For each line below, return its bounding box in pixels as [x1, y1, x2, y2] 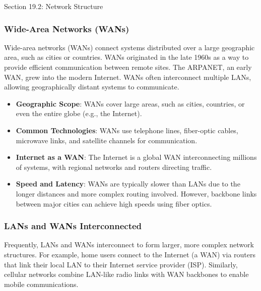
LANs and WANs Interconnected [4, 220, 142, 232]
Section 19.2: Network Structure [4, 1, 103, 11]
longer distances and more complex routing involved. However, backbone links [16, 188, 257, 199]
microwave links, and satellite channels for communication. [16, 135, 198, 145]
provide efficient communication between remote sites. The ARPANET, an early [4, 62, 252, 72]
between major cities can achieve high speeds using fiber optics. [16, 198, 212, 209]
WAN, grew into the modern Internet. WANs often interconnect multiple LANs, [4, 71, 251, 82]
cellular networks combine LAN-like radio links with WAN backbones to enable [4, 269, 249, 279]
